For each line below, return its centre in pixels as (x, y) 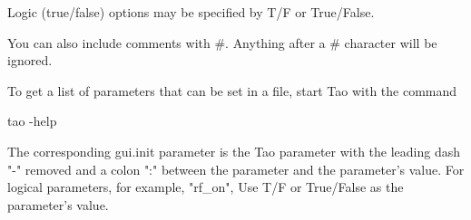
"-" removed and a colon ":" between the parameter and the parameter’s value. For (236, 169)
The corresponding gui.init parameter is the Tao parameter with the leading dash (234, 151)
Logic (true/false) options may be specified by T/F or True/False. (191, 12)
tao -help (32, 121)
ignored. (30, 60)
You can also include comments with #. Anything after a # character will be (222, 42)
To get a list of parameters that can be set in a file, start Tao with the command (232, 90)
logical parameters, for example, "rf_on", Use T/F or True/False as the (206, 187)
